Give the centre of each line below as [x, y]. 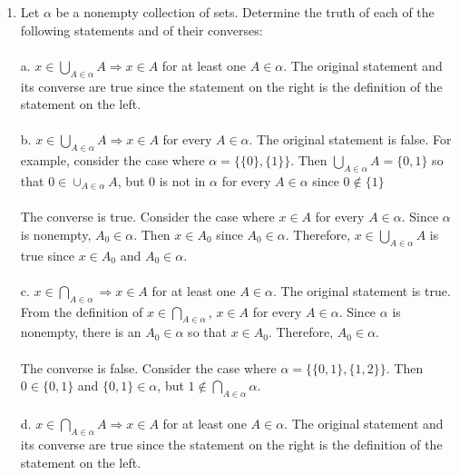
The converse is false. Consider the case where [148, 367]
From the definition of [82, 311]
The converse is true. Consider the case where [147, 217]
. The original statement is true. [362, 290]
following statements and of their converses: [142, 30]
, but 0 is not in [161, 180]
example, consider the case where [112, 160]
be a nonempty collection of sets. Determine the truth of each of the [245, 12]
